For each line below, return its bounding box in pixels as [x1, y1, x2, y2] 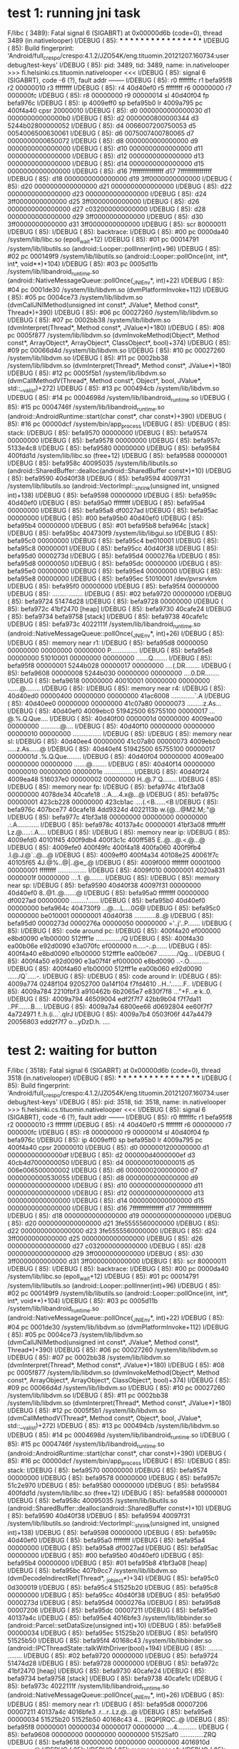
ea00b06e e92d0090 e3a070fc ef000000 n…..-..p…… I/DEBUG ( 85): [7, 942, 212, 950]
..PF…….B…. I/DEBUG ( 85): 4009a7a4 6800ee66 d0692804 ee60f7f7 [7, 1002, 213, 1011]
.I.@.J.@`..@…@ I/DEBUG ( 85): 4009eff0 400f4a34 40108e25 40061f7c [7, 850, 219, 859]
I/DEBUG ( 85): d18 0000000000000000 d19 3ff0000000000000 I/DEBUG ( [7, 174, 232, 183]
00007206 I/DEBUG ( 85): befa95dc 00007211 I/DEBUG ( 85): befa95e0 [7, 1606, 218, 1614]
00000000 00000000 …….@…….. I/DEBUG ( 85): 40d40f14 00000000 [7, 760, 215, 768]
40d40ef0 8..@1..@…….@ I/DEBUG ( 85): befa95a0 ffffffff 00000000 [7, 888, 209, 897]
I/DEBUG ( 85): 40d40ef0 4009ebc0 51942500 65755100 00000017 [7, 706, 208, 715]
